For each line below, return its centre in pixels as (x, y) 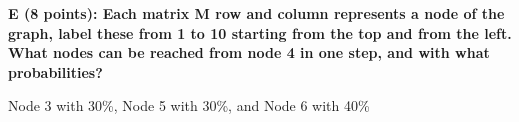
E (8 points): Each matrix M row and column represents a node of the (256, 13)
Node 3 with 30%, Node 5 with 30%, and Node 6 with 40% (189, 105)
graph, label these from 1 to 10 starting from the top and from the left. (260, 32)
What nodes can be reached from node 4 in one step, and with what (249, 52)
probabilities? (55, 71)
